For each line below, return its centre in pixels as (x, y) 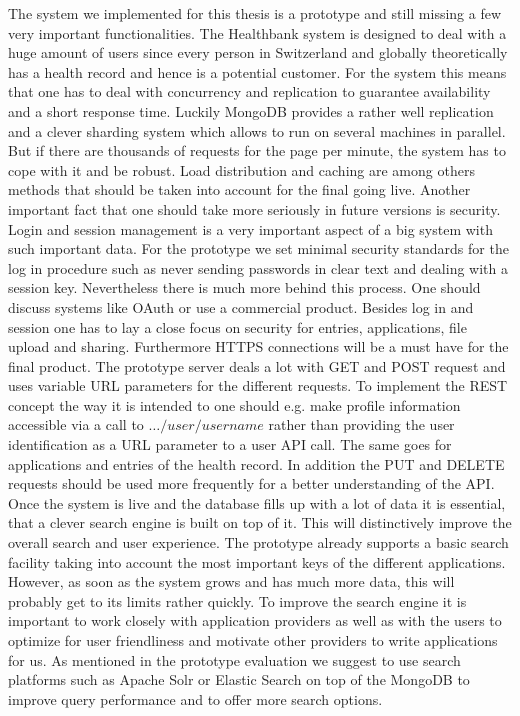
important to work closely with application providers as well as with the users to (255, 620)
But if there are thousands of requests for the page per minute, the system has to (257, 150)
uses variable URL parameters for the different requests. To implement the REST (258, 385)
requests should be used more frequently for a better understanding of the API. (251, 483)
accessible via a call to (76, 424)
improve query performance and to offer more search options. (195, 698)
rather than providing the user (361, 424)
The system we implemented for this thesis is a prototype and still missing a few (255, 13)
